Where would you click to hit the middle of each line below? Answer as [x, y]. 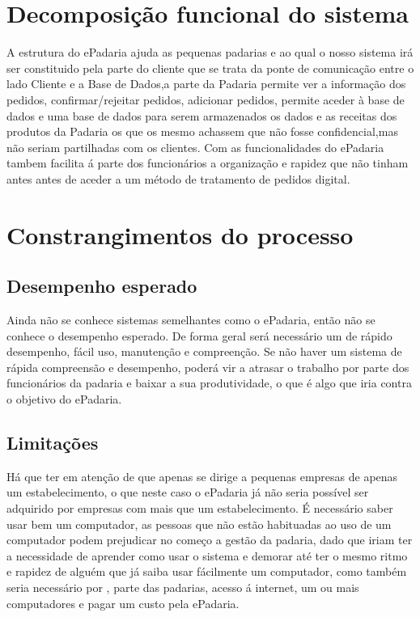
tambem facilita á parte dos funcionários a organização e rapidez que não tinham [208, 163]
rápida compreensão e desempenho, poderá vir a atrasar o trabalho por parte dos [208, 367]
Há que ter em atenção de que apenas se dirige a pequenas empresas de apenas [202, 476]
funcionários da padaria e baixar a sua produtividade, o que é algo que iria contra [209, 383]
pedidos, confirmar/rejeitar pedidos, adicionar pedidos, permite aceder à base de [206, 99]
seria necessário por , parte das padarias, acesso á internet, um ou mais [183, 587]
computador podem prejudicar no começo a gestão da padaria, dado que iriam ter [210, 540]
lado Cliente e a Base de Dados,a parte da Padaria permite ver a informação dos [206, 84]
